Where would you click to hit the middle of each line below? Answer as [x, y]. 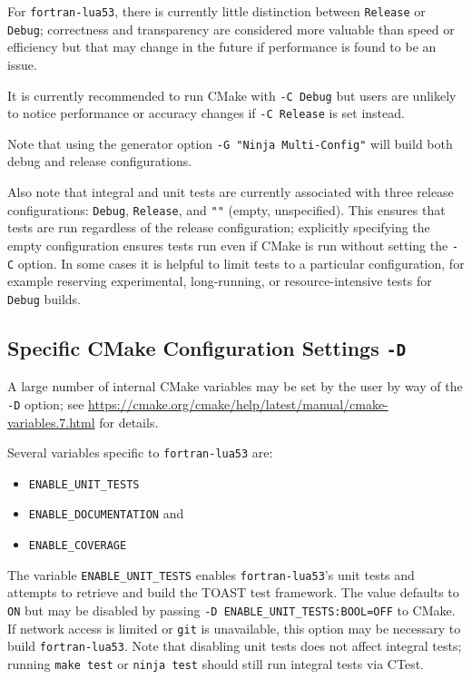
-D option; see [46, 403]
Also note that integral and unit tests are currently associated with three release [231, 192]
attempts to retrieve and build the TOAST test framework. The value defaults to [233, 592]
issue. [22, 64]
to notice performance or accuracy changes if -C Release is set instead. [206, 113]
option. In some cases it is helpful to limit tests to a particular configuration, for [241, 263]
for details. [129, 422]
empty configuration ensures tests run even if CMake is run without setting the [228, 245]
